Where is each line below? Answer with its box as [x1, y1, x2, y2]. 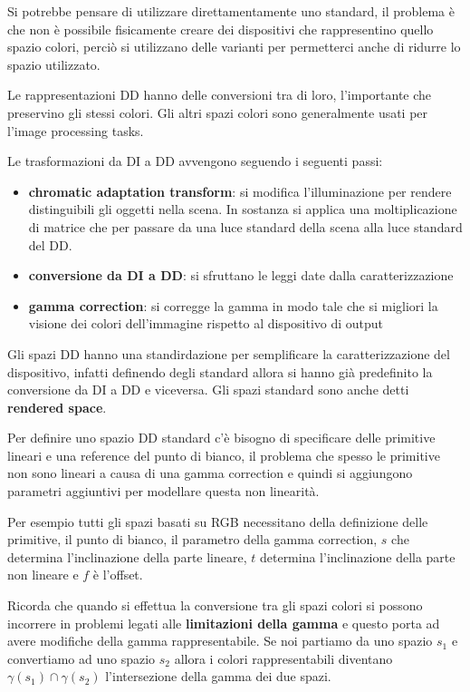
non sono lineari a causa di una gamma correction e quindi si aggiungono [7, 463, 413, 482]
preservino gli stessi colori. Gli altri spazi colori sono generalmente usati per [7, 102, 428, 122]
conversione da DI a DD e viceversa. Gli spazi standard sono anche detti [7, 380, 409, 399]
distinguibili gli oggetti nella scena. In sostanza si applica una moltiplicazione [28, 200, 457, 219]
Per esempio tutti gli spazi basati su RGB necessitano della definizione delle [7, 512, 428, 531]
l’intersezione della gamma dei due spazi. [105, 667, 331, 686]
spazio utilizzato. [7, 54, 101, 73]
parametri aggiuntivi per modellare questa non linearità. [7, 482, 320, 501]
